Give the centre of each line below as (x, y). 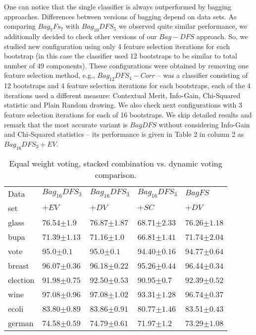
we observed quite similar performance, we (183, 26)
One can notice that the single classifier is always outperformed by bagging (118, 6)
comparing (20, 26)
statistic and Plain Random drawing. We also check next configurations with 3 (123, 105)
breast (19, 265)
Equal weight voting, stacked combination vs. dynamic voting (116, 163)
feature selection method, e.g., (50, 75)
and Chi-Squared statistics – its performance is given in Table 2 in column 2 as (124, 134)
